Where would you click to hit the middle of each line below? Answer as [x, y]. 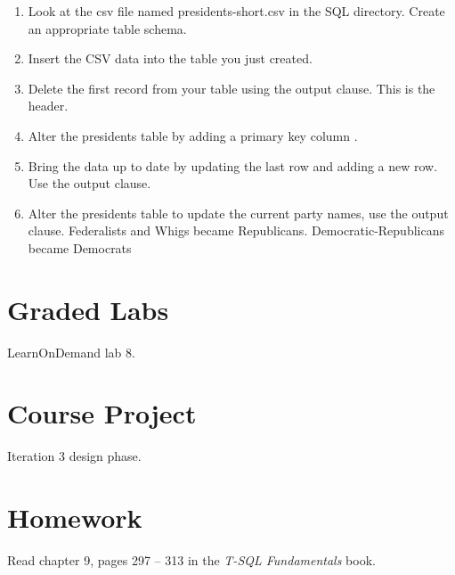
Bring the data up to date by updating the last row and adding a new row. [233, 165]
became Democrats [80, 247]
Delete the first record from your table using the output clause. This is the [232, 88]
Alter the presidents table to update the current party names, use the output [238, 213]
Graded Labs [88, 309]
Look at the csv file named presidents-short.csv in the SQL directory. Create [236, 11]
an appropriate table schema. [107, 28]
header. [48, 106]
